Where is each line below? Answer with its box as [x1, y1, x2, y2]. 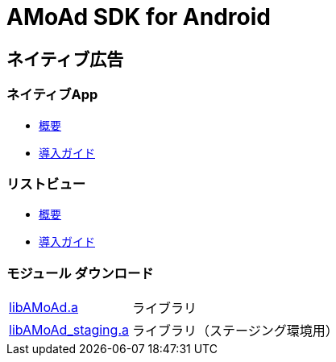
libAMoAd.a [9, 299, 78, 316]
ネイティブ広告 [6, 48, 124, 69]
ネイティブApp [6, 86, 98, 103]
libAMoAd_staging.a [9, 322, 129, 339]
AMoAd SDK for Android [6, 3, 271, 31]
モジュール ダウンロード [6, 264, 154, 281]
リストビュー [6, 175, 86, 192]
